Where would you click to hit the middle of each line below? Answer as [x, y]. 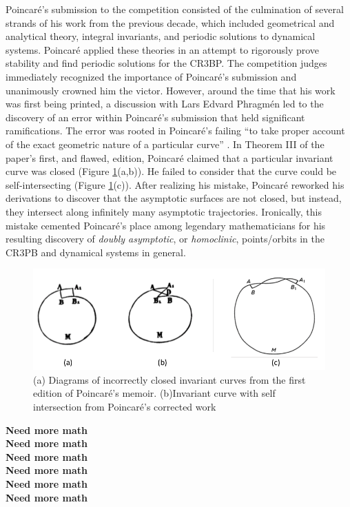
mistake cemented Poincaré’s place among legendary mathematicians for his [166, 225]
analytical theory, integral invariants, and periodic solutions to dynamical [161, 36]
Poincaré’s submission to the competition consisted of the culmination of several [175, 9]
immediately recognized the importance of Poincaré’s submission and [151, 76]
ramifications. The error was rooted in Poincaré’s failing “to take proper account [175, 131]
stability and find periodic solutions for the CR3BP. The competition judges [166, 63]
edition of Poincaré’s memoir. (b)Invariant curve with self [154, 393]
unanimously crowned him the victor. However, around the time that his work [171, 90]
